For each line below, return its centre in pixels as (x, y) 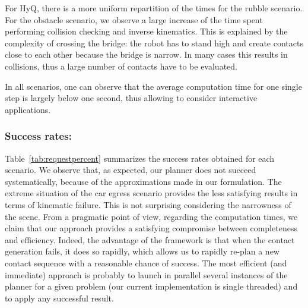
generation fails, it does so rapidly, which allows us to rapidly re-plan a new (142, 251)
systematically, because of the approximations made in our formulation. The (143, 181)
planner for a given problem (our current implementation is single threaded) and (151, 286)
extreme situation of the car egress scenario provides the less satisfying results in (151, 193)
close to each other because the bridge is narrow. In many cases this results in (146, 54)
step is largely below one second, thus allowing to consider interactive (131, 98)
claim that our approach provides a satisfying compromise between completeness (151, 228)
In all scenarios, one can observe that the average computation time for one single (153, 86)
